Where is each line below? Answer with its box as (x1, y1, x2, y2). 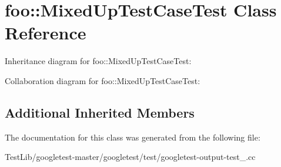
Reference (5, 21, 86, 45)
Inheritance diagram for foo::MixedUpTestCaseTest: (5, 55, 192, 67)
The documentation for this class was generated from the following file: (5, 131, 260, 143)
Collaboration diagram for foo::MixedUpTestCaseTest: (5, 74, 200, 86)
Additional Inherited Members (5, 103, 195, 121)
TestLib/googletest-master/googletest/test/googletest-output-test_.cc (5, 151, 256, 163)
